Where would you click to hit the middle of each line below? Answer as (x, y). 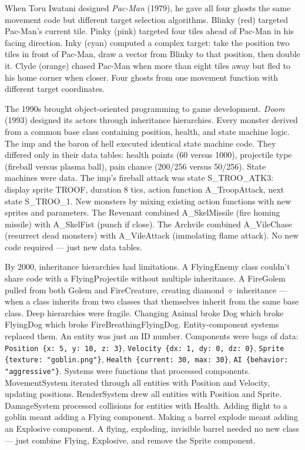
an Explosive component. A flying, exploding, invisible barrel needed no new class (152, 428)
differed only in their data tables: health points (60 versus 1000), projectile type (148, 155)
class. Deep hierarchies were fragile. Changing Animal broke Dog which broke (144, 312)
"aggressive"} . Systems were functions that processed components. (128, 370)
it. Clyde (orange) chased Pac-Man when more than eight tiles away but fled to (148, 65)
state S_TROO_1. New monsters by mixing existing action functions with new (148, 201)
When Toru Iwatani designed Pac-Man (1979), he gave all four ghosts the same (148, 8)
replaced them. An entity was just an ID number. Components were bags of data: (152, 336)
